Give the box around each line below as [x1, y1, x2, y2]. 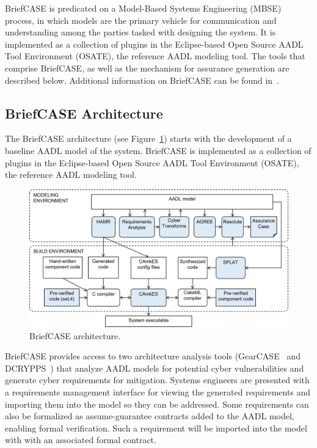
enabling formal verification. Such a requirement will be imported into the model [5, 421, 307, 434]
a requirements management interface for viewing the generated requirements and [5, 385, 311, 398]
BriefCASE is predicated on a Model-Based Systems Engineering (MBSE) [5, 2, 282, 14]
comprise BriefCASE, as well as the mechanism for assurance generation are [5, 61, 290, 74]
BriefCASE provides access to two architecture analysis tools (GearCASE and [5, 350, 301, 362]
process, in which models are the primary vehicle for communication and [5, 13, 277, 26]
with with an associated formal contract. [5, 433, 156, 446]
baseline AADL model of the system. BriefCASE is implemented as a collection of [5, 144, 312, 156]
